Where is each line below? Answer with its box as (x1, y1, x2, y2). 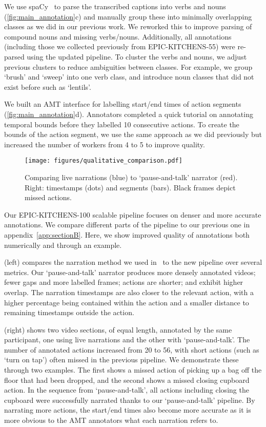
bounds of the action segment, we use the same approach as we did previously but (4, 129, 262, 140)
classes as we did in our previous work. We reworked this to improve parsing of (4, 21, 252, 32)
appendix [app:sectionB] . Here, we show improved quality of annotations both (4, 229, 250, 240)
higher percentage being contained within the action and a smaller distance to (4, 297, 249, 307)
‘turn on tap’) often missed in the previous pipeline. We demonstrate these (4, 354, 239, 365)
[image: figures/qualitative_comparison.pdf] (25, 157, 182, 165)
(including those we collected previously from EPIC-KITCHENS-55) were (4, 41, 235, 52)
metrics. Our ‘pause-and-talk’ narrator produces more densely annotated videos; (4, 266, 256, 277)
